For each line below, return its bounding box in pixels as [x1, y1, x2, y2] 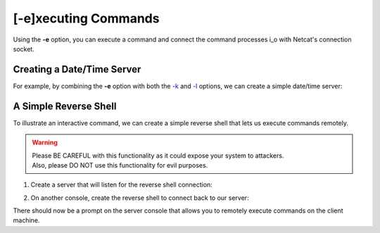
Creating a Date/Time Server [13, 63, 141, 75]
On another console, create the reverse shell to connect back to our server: [30, 194, 249, 202]
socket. [13, 44, 34, 53]
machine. [13, 216, 40, 225]
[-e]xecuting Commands [13, 11, 160, 26]
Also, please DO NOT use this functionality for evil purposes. [32, 160, 208, 169]
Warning [32, 138, 58, 147]
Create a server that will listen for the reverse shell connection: [30, 180, 213, 189]
